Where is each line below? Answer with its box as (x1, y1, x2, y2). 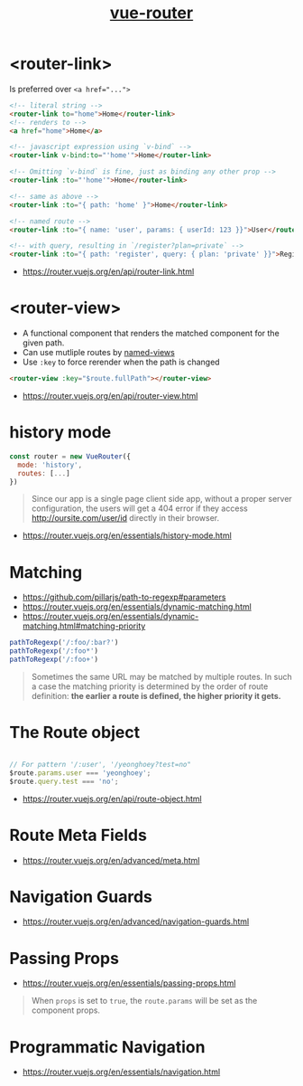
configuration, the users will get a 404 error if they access (31, 503, 248, 514)
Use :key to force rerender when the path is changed (22, 356, 220, 368)
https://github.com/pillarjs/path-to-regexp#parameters (22, 591, 226, 603)
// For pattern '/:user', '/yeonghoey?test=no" (9, 760, 192, 769)
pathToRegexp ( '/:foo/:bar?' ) (9, 638, 119, 647)
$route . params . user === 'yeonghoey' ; (9, 768, 151, 778)
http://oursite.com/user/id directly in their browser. (31, 513, 219, 524)
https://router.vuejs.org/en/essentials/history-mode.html (22, 530, 232, 541)
